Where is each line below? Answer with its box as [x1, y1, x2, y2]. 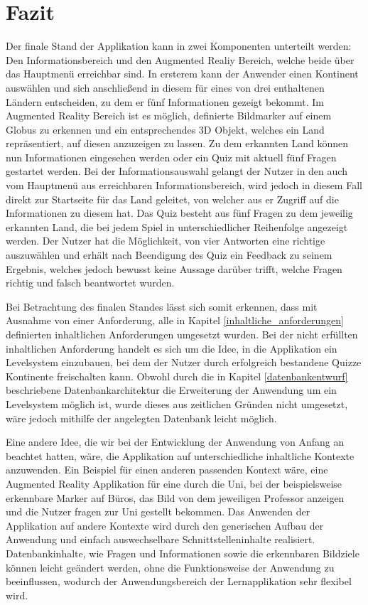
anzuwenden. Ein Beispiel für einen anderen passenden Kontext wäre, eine [6, 462, 328, 477]
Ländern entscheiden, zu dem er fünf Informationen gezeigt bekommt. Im [6, 94, 324, 109]
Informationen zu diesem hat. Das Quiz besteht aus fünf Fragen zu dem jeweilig [6, 205, 353, 220]
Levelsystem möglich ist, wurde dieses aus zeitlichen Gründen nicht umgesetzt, [6, 396, 348, 411]
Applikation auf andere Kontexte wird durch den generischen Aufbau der [6, 518, 324, 532]
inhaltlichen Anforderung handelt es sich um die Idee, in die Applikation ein [6, 341, 337, 355]
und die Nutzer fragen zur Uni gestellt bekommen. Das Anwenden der [6, 504, 310, 519]
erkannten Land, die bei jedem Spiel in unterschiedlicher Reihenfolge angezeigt [6, 219, 348, 234]
